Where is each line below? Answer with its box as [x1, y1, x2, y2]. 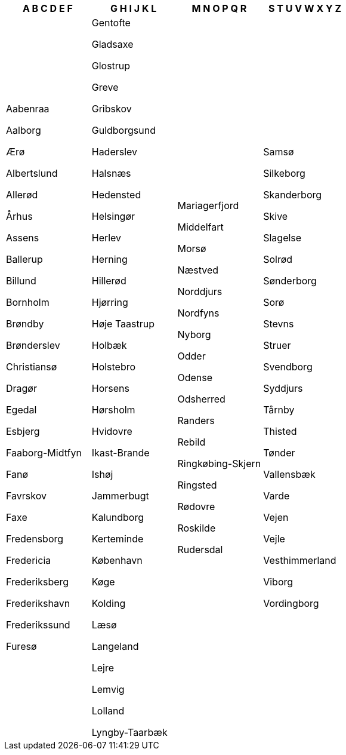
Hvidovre [91, 425, 132, 437]
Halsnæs [91, 167, 131, 179]
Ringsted [177, 479, 217, 491]
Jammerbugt [91, 490, 149, 502]
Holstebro [91, 361, 136, 373]
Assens [6, 232, 39, 244]
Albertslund [6, 167, 58, 179]
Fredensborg [6, 533, 64, 545]
